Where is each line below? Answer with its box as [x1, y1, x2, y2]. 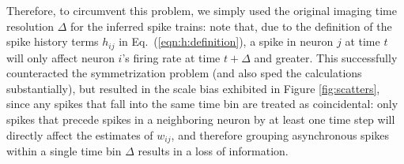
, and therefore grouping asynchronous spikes [171, 126, 390, 143]
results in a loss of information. [138, 143, 289, 159]
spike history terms [6, 33, 99, 50]
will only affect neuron [6, 49, 115, 65]
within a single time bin [6, 143, 122, 159]
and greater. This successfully [254, 49, 398, 65]
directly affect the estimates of [6, 126, 153, 143]
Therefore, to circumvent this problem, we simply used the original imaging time [6, 2, 397, 18]
